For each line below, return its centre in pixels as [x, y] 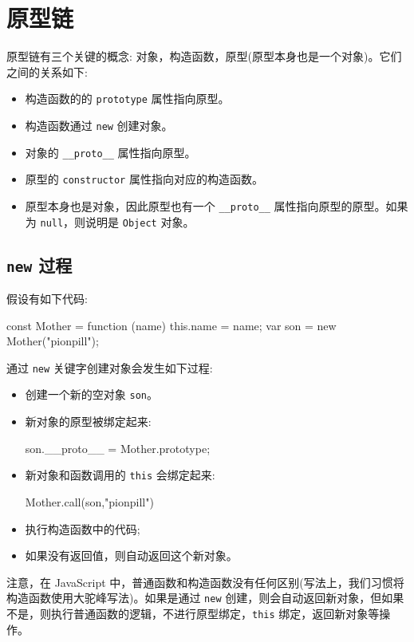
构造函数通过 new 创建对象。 [99, 125]
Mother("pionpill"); [53, 341]
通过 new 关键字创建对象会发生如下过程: [110, 367]
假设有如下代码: [47, 299]
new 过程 [39, 264]
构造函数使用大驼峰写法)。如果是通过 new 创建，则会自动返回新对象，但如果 [205, 598]
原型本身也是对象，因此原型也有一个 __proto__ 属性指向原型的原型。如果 [217, 205]
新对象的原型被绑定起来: [88, 421]
